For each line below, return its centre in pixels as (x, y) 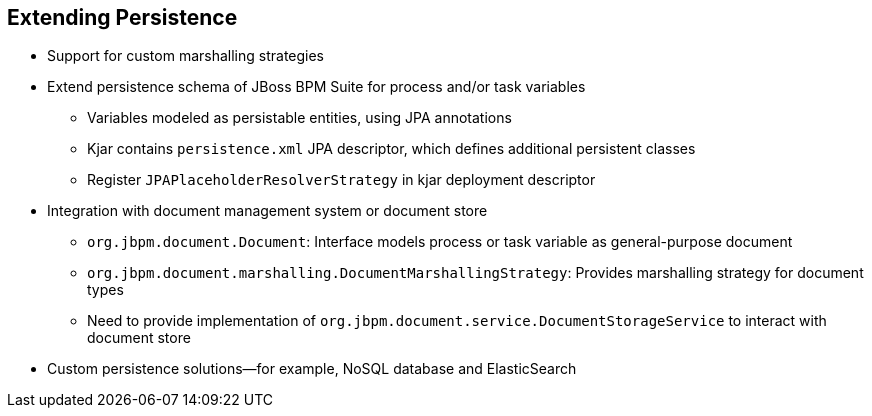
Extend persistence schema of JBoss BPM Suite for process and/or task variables (316, 87)
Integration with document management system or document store (267, 211)
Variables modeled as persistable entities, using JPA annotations (299, 118)
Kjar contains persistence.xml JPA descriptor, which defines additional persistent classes (391, 149)
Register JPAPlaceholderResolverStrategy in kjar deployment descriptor (341, 180)
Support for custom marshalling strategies (186, 56)
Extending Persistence (122, 17)
